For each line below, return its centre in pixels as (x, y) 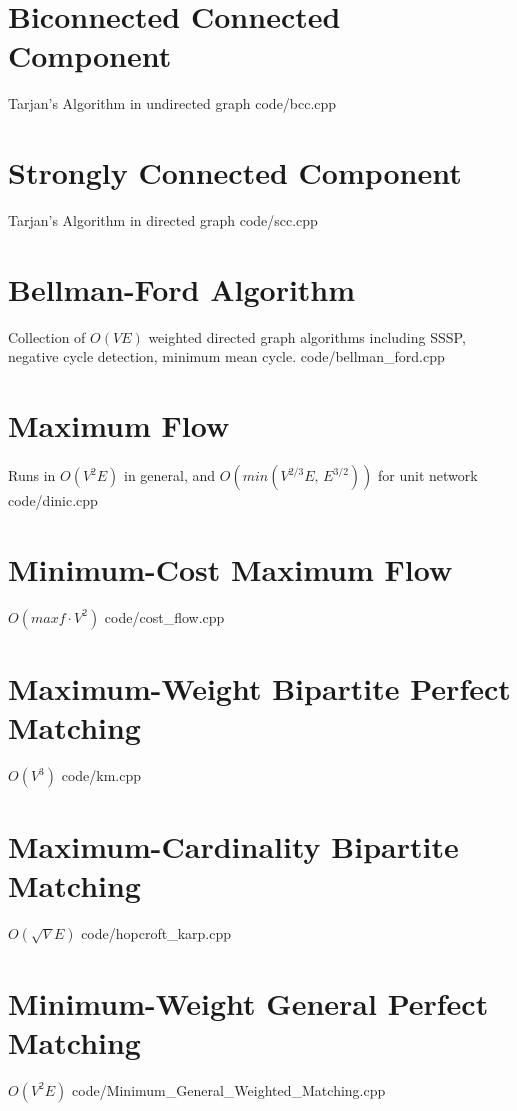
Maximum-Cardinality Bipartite (233, 846)
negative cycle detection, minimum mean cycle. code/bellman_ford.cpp (226, 356)
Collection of (47, 336)
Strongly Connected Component (235, 172)
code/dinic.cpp (53, 500)
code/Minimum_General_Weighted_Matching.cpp (229, 1089)
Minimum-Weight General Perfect (248, 1002)
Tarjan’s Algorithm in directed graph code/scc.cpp (163, 220)
